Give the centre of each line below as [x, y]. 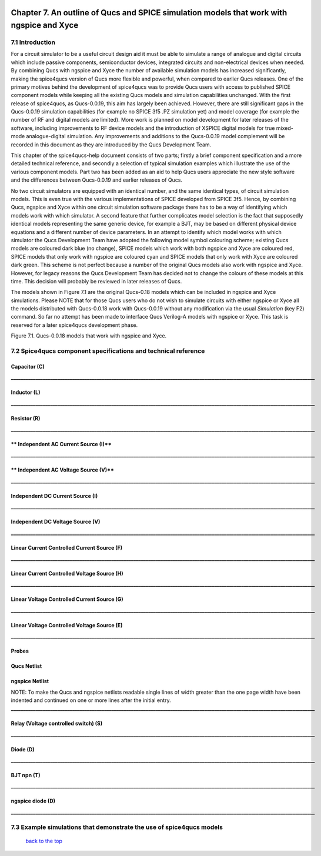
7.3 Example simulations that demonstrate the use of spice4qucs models [117, 827]
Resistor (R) [26, 418]
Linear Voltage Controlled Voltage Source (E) [67, 625]
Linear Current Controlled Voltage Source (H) [67, 573]
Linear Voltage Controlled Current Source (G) [67, 599]
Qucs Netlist [26, 666]
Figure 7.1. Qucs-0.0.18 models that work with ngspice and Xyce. [89, 336]
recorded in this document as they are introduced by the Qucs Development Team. [111, 145]
